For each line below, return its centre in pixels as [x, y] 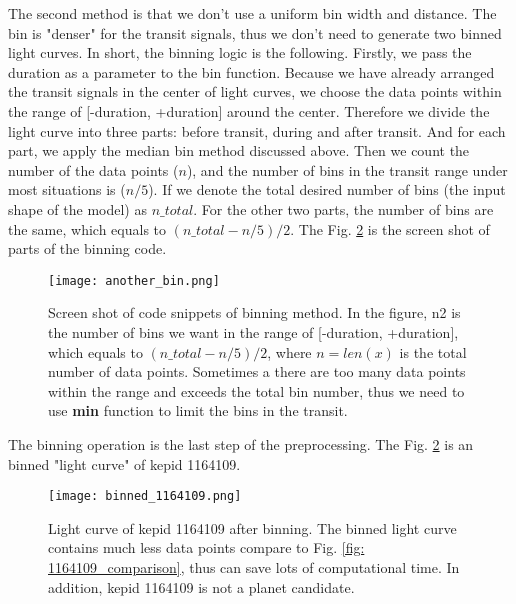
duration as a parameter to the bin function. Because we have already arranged [251, 71]
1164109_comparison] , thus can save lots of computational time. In [254, 566]
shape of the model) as [77, 208]
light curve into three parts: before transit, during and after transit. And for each [257, 130]
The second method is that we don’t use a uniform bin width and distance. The [252, 13]
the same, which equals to [87, 228]
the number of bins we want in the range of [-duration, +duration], [253, 331]
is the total [433, 351]
